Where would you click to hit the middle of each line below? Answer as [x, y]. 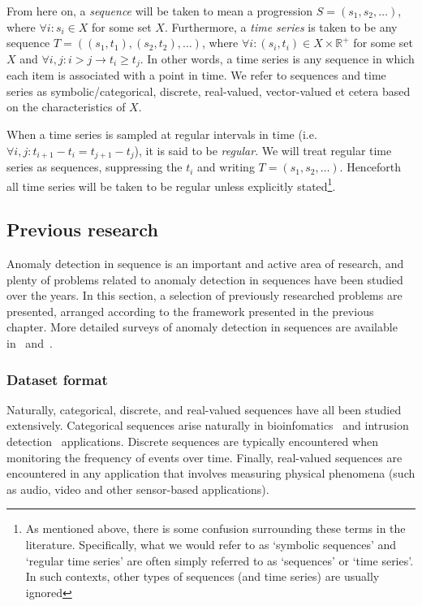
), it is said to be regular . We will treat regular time [263, 150]
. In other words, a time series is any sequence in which [277, 58]
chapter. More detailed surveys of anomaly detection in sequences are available [202, 327]
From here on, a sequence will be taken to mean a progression [160, 11]
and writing [226, 167]
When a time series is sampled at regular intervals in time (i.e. [162, 134]
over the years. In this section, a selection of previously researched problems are [205, 295]
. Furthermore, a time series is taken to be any [281, 26]
